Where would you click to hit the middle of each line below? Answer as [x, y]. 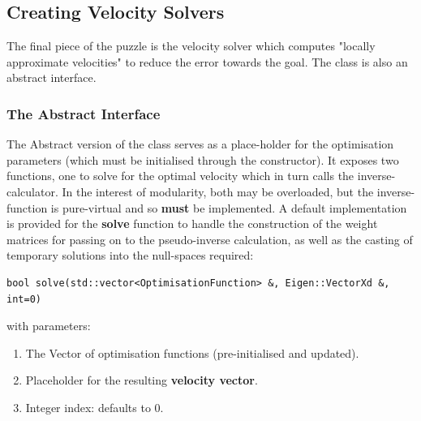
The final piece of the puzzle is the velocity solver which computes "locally [191, 46]
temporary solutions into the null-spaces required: [130, 255]
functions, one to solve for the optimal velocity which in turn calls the [180, 176]
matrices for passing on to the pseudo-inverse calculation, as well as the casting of [210, 239]
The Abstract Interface [84, 113]
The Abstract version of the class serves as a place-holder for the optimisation [200, 144]
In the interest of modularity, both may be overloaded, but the [218, 191]
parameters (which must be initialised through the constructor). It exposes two [203, 159]
